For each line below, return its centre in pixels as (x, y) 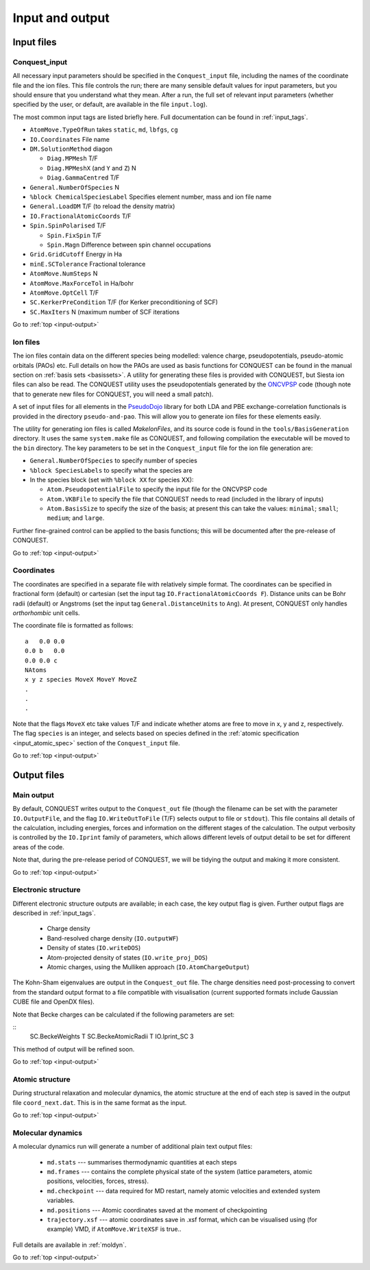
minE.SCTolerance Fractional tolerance (88, 264)
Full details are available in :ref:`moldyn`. (70, 1245)
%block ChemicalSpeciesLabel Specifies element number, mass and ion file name (151, 197)
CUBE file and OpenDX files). (54, 1002)
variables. (61, 1200)
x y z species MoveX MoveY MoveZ (81, 680)
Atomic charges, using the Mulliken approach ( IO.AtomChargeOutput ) (148, 967)
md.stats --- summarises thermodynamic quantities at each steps (142, 1162)
